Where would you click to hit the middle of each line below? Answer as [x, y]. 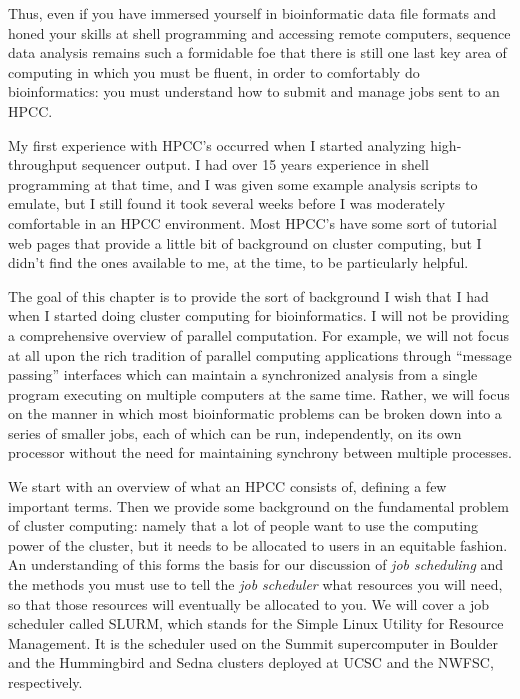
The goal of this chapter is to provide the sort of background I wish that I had [248, 295]
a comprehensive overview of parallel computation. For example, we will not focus [258, 334]
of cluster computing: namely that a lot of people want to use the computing [243, 525]
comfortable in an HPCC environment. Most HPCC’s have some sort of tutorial [252, 222]
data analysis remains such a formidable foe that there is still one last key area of [257, 52]
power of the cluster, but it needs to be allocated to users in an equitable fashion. [258, 544]
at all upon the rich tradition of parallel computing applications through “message [260, 354]
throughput [43, 164]
